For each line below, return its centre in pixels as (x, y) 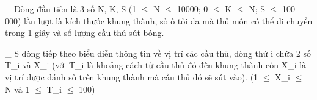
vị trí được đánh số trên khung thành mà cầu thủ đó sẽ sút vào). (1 (132, 77)
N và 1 (17, 89)
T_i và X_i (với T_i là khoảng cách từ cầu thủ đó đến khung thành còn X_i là (156, 65)
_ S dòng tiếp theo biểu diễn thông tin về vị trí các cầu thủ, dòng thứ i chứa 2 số (158, 53)
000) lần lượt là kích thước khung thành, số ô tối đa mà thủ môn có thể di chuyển (159, 20)
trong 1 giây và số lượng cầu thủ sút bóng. (85, 33)
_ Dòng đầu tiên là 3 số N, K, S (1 (71, 9)
